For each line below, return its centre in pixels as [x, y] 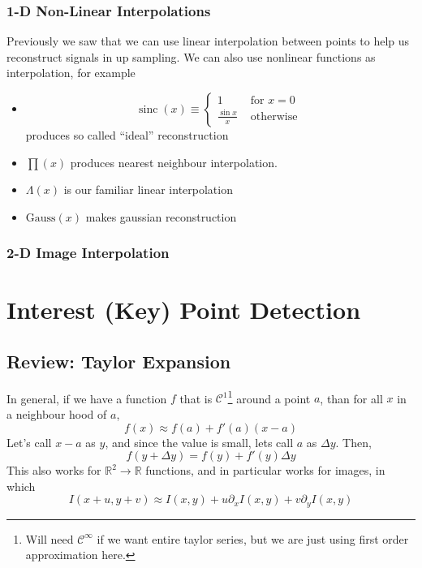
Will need [50, 538]
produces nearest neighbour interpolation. [174, 162]
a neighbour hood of [57, 414]
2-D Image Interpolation [88, 253]
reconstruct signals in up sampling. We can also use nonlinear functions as [191, 56]
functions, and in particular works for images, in [265, 470]
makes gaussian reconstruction [161, 216]
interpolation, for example [71, 73]
